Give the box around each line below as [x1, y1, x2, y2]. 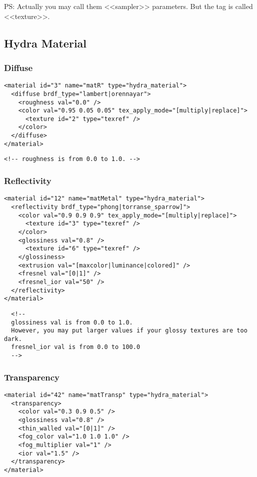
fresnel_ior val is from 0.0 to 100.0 [11, 343, 140, 351]
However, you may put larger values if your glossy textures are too [11, 327, 247, 334]
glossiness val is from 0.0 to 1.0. [11, 318, 133, 326]
